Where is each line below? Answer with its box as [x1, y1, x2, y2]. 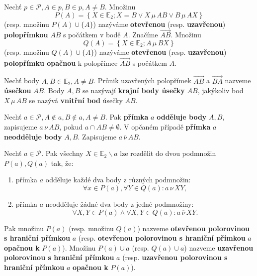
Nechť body [4, 75, 39, 86]
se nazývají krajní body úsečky [82, 85, 185, 96]
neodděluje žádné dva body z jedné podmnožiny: [45, 198, 194, 209]
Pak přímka [109, 112, 149, 122]
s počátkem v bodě [63, 29, 121, 40]
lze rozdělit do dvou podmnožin [120, 148, 216, 158]
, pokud [59, 122, 83, 132]
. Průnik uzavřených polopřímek [93, 75, 191, 86]
